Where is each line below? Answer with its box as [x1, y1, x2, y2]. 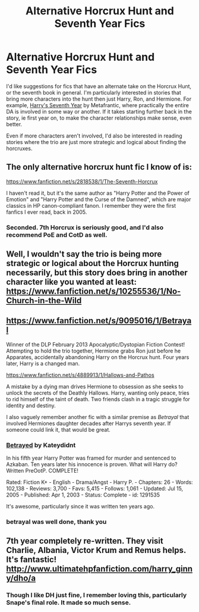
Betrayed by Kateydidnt [6, 441, 76, 449]
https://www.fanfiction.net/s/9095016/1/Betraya [6, 316, 192, 326]
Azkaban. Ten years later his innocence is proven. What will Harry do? [6, 461, 178, 468]
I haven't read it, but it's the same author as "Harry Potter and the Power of [6, 189, 190, 196]
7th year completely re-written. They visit [6, 536, 163, 546]
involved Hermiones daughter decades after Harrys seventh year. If [6, 420, 171, 427]
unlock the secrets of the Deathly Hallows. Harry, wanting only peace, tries [6, 389, 189, 396]
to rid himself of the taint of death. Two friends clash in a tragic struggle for [6, 395, 190, 402]
